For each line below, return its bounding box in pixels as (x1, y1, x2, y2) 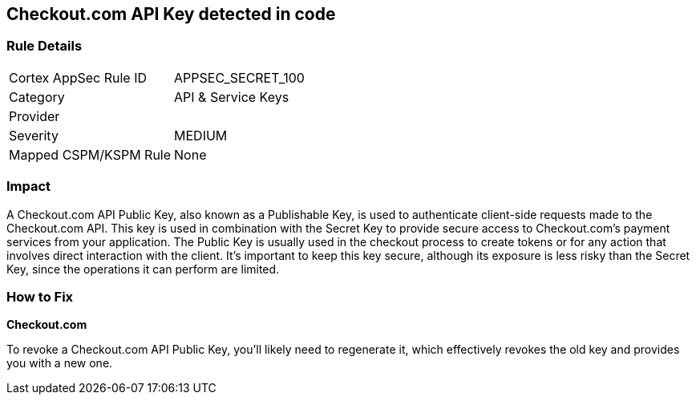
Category (9, 88, 65, 105)
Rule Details (6, 38, 83, 55)
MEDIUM (174, 127, 228, 144)
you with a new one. (6, 356, 113, 371)
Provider (9, 107, 60, 124)
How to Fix (6, 288, 74, 305)
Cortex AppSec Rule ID (9, 69, 148, 86)
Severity (9, 127, 59, 144)
